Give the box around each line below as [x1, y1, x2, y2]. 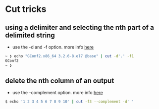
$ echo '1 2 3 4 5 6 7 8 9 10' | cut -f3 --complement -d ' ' [5, 99, 134, 105]
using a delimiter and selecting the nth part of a [5, 23, 155, 32]
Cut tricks [5, 3, 47, 15]
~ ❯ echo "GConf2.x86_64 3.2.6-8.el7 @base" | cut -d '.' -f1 [5, 54, 134, 58]
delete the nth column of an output [5, 77, 114, 85]
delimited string [5, 31, 55, 39]
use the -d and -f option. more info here [12, 44, 94, 50]
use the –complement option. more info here [12, 90, 103, 96]
